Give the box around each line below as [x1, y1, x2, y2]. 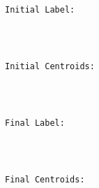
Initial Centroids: [5, 62, 95, 72]
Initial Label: [5, 5, 75, 15]
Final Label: [5, 118, 65, 129]
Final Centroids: [5, 174, 85, 185]
